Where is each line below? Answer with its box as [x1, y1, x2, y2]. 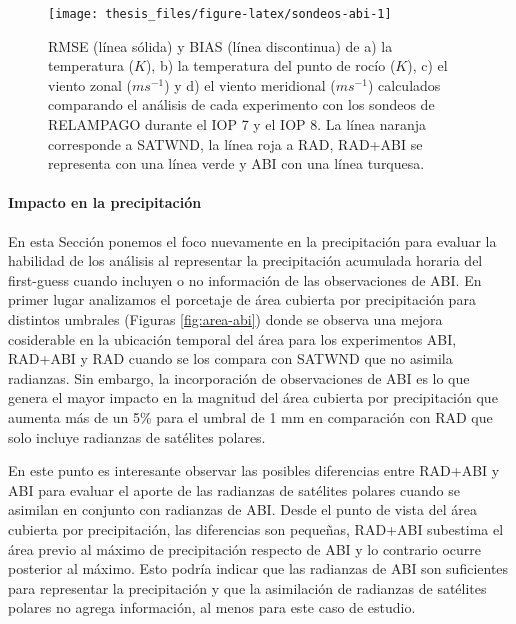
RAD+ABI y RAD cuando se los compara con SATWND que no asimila [8, 348, 453, 369]
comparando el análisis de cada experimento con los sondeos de [48, 94, 435, 115]
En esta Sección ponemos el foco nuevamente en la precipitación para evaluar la [8, 230, 497, 251]
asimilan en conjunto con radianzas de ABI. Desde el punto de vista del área [8, 499, 477, 520]
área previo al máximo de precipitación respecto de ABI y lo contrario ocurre [8, 538, 482, 559]
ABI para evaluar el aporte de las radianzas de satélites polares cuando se [8, 479, 460, 500]
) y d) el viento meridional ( [164, 74, 336, 95]
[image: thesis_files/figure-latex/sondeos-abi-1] [48, 7, 392, 21]
